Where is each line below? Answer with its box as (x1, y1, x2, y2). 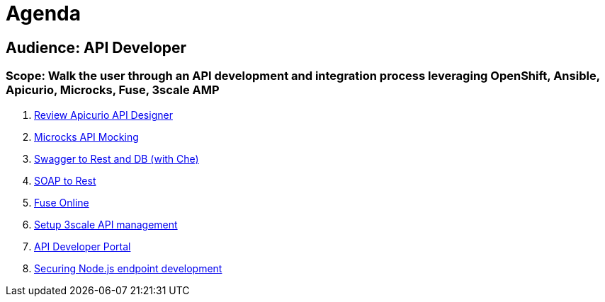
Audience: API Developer (6, 38, 187, 57)
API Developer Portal (34, 240, 131, 252)
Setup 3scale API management (34, 218, 178, 231)
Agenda (6, 1, 81, 25)
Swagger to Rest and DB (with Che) (34, 152, 199, 165)
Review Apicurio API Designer (34, 108, 173, 121)
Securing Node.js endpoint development (34, 262, 222, 274)
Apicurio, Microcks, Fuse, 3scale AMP (6, 83, 220, 98)
